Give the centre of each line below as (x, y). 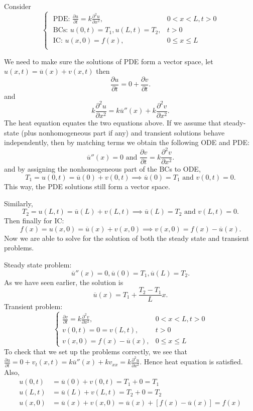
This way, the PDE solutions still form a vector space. (87, 186)
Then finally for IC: (34, 221)
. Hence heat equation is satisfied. (191, 362)
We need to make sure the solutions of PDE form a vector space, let (109, 61)
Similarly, (19, 203)
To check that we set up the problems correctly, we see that (96, 351)
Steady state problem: (38, 264)
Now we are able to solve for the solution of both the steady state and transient (127, 238)
